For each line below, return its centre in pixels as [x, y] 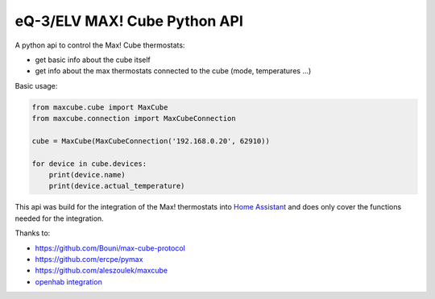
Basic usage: [36, 85]
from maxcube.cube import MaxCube [100, 107]
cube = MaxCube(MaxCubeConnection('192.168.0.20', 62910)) [151, 141]
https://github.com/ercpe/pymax [89, 259]
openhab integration [68, 281]
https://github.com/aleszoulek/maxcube [101, 271]
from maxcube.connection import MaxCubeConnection [134, 118]
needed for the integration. [59, 218]
